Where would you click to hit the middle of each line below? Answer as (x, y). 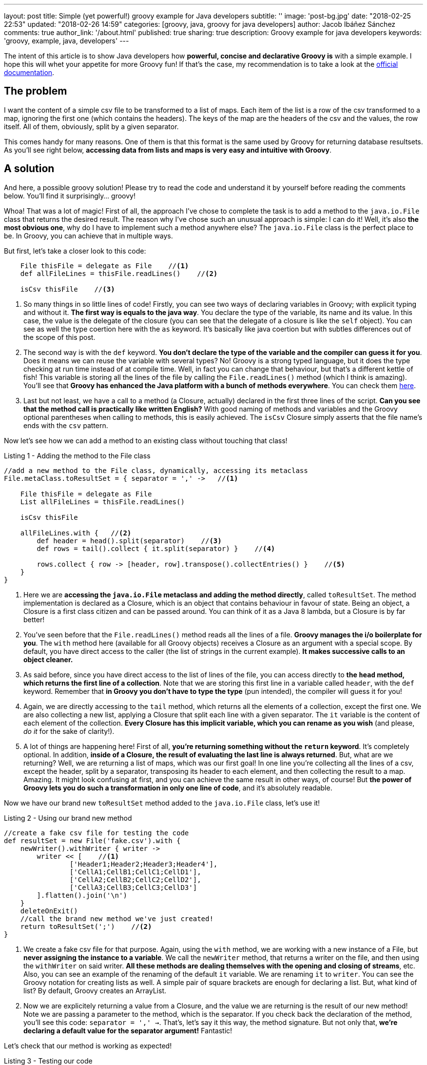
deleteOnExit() (49, 911)
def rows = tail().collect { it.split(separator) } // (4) (156, 548)
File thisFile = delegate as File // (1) (105, 266)
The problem (36, 91)
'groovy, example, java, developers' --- (67, 41)
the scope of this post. (59, 337)
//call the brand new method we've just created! (117, 918)
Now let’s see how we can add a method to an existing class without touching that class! (146, 440)
